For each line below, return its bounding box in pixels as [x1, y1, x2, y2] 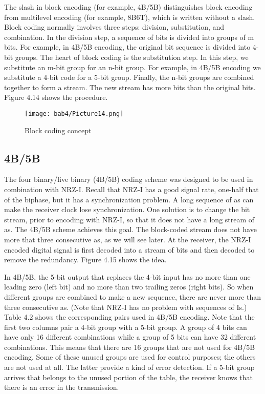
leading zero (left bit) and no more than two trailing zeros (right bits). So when [4, 281, 254, 292]
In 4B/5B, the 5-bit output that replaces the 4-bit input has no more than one [4, 271, 251, 282]
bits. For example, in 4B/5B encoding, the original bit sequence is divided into [4, 42, 251, 52]
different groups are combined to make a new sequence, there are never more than [4, 291, 261, 302]
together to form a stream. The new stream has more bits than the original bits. [4, 81, 256, 92]
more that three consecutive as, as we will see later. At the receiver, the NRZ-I [4, 234, 251, 244]
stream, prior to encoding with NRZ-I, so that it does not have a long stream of [4, 214, 255, 224]
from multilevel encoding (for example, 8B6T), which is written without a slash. [4, 11, 255, 22]
